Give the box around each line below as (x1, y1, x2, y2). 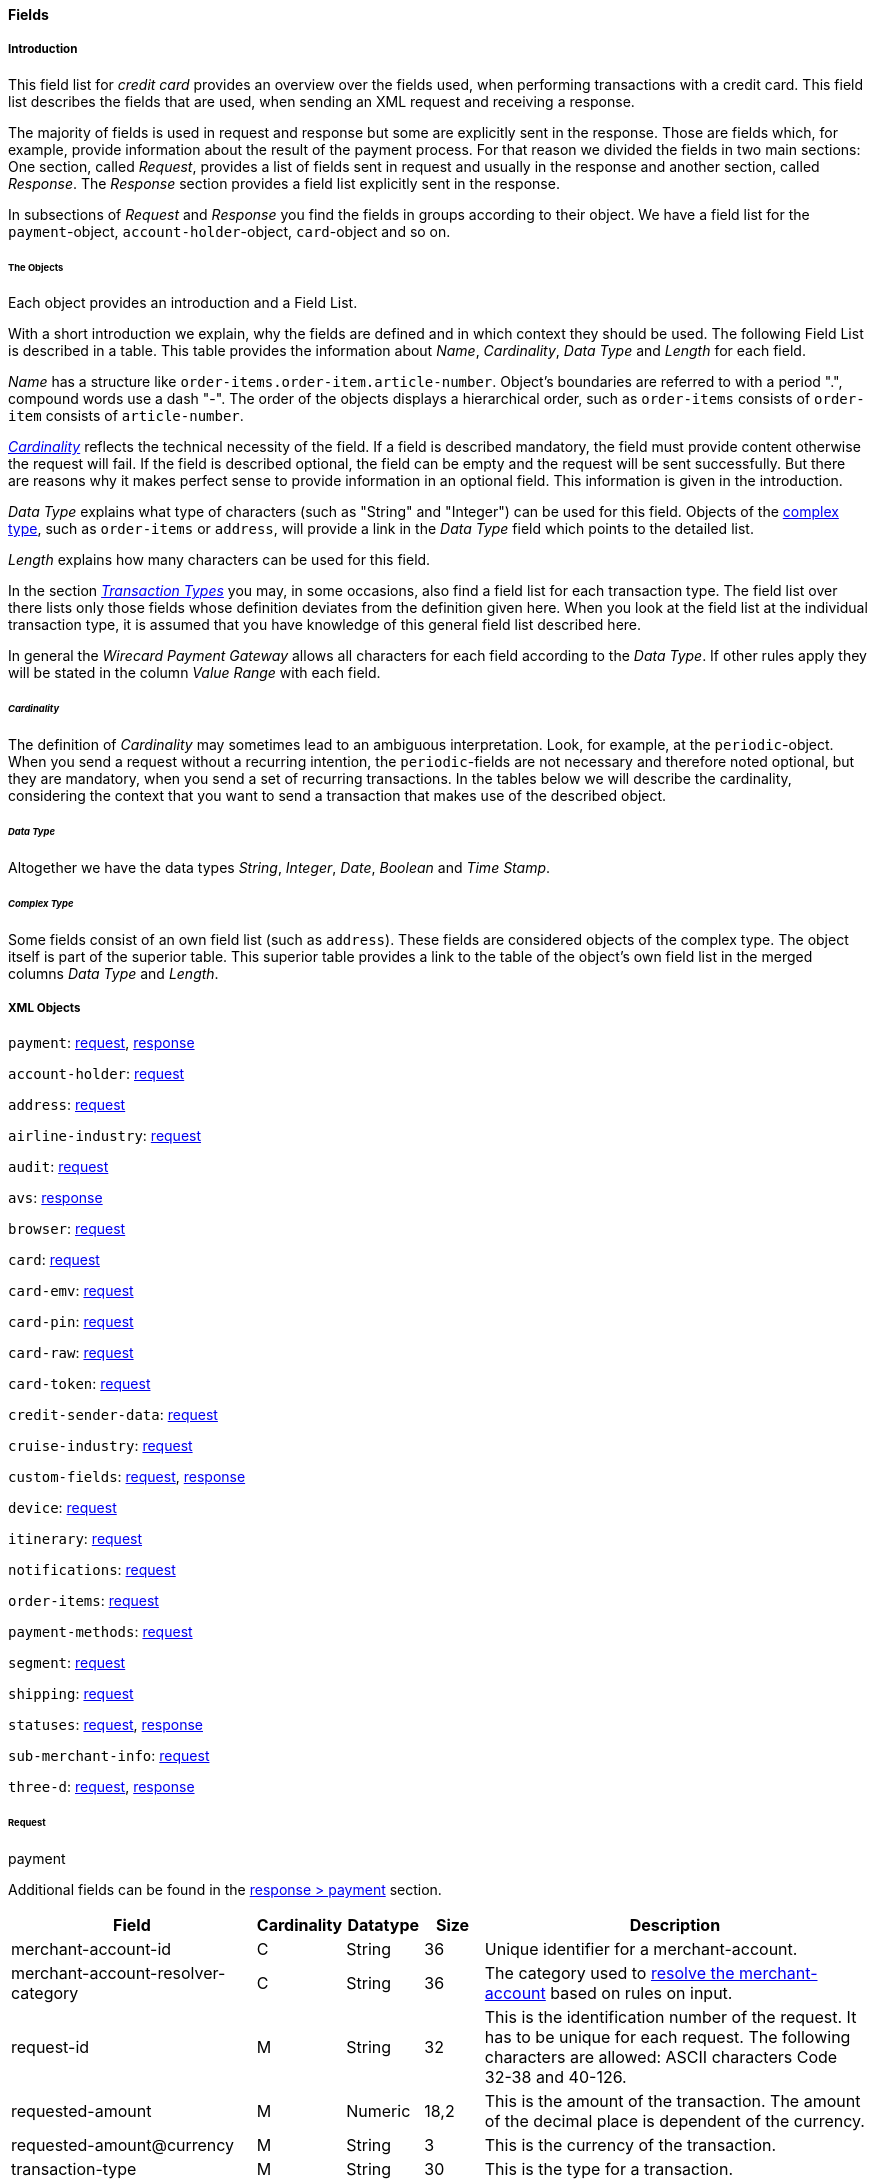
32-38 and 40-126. (484, 2067, 627, 2087)
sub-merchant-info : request (8, 1747, 210, 1765)
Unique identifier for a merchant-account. (484, 1939, 798, 1959)
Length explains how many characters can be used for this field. (8, 551, 431, 569)
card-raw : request (8, 1344, 134, 1362)
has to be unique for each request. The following (484, 2027, 851, 2047)
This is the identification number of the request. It (484, 2007, 857, 2027)
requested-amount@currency (11, 2135, 235, 2155)
